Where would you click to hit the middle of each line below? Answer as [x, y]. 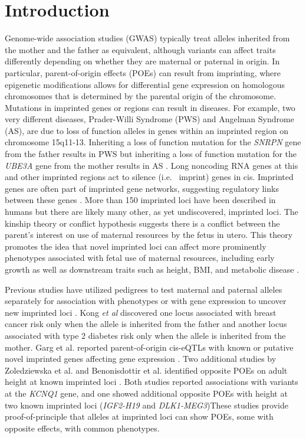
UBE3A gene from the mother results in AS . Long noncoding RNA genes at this [152, 165]
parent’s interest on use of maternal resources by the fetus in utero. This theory [149, 235]
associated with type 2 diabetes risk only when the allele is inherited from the [145, 335]
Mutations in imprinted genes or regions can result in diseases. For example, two [150, 107]
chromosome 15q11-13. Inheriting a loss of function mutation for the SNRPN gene [153, 142]
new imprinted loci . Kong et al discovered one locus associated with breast [141, 312]
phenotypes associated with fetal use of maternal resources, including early [140, 258]
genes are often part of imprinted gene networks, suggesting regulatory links [142, 188]
